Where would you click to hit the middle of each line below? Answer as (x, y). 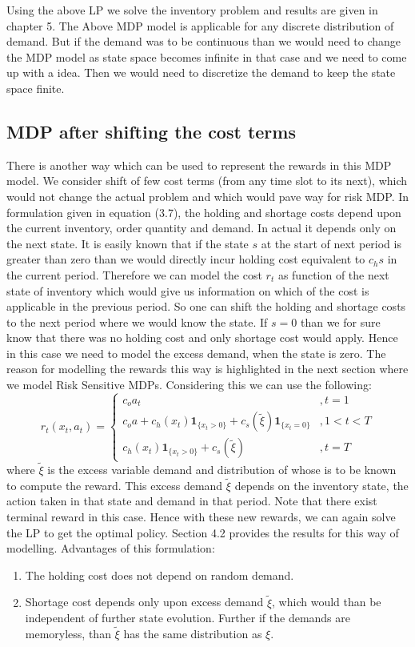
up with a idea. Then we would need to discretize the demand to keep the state (201, 72)
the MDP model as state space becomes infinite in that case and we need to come (207, 56)
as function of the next (333, 274)
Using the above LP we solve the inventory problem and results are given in (192, 10)
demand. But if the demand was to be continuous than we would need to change (204, 41)
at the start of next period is (331, 243)
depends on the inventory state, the (321, 485)
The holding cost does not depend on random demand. (160, 575)
